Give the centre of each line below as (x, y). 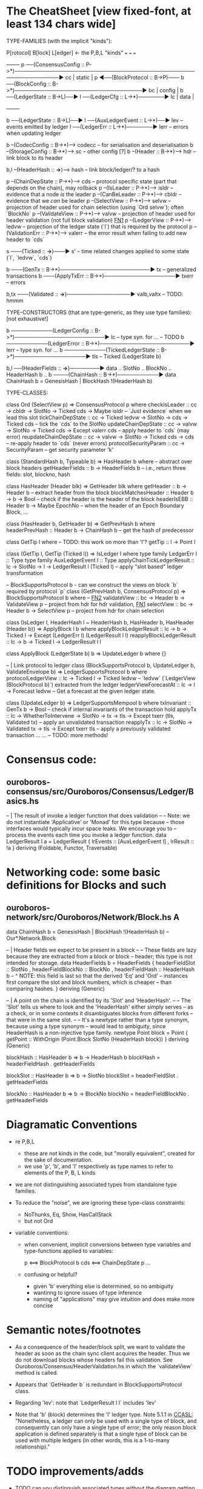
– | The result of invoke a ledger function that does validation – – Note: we (98, 816)
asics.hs (23, 801)
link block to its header (35, 158)
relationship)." (32, 1446)
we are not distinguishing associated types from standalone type (96, 1184)
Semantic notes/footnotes (74, 1330)
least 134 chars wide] (61, 24)
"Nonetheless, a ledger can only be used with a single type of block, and (106, 1421)
